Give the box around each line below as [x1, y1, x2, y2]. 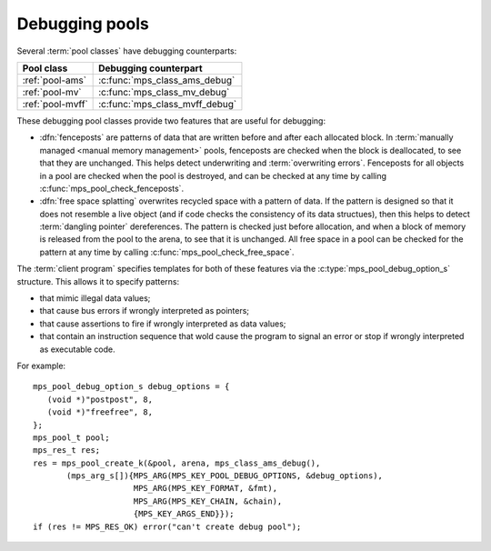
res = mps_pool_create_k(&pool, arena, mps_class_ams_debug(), [33, 457, 321, 468]
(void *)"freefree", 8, [46, 407, 154, 417]
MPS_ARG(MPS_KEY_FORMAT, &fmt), [133, 483, 277, 494]
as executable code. [39, 344, 115, 355]
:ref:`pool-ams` [22, 74, 86, 86]
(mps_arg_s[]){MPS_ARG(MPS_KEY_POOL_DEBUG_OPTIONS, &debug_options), [66, 471, 384, 481]
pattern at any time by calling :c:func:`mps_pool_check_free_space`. [39, 246, 295, 257]
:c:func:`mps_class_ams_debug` [98, 74, 235, 86]
